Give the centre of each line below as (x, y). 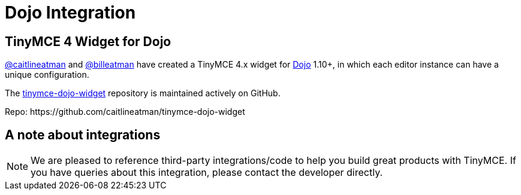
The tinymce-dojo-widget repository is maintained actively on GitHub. (143, 93)
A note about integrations (83, 135)
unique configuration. (47, 75)
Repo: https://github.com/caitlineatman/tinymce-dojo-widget (125, 112)
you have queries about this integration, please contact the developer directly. (207, 173)
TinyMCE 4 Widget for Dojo (88, 41)
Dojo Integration (70, 13)
